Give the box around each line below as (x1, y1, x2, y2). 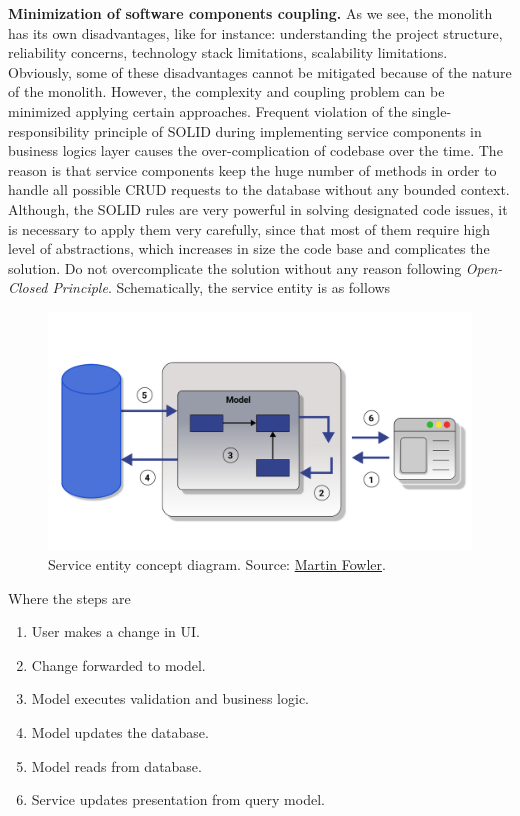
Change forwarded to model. (31, 654, 206, 675)
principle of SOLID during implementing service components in (94, 120, 482, 141)
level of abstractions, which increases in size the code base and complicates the (8, 238, 490, 259)
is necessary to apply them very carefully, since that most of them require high (8, 218, 491, 239)
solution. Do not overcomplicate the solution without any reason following (8, 257, 462, 278)
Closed (8, 277, 48, 298)
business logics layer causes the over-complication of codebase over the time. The (8, 140, 503, 161)
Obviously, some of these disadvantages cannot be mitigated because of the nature (8, 61, 512, 82)
